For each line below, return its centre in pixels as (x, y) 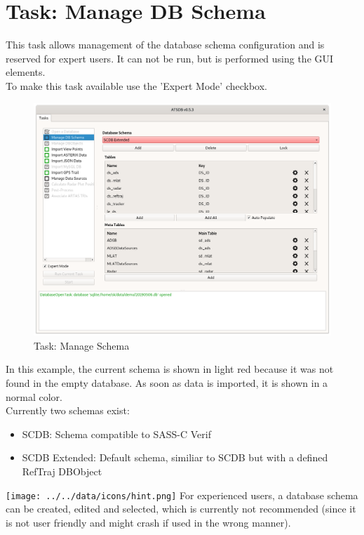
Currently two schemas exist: (68, 410)
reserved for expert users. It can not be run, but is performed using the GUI (170, 58)
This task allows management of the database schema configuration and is (165, 45)
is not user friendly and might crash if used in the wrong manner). (148, 522)
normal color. (34, 396)
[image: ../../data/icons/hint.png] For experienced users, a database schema (182, 495)
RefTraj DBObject (62, 471)
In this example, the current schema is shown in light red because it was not (170, 369)
